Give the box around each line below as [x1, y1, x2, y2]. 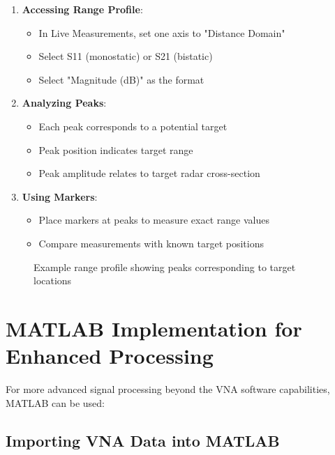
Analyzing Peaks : [22, 95, 107, 110]
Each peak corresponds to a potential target [38, 118, 228, 133]
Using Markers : [22, 189, 98, 203]
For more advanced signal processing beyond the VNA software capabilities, [6, 382, 330, 396]
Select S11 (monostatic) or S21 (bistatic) [38, 49, 213, 63]
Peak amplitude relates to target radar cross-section [38, 166, 260, 180]
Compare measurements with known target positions [38, 236, 264, 250]
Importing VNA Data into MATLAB [6, 429, 280, 451]
